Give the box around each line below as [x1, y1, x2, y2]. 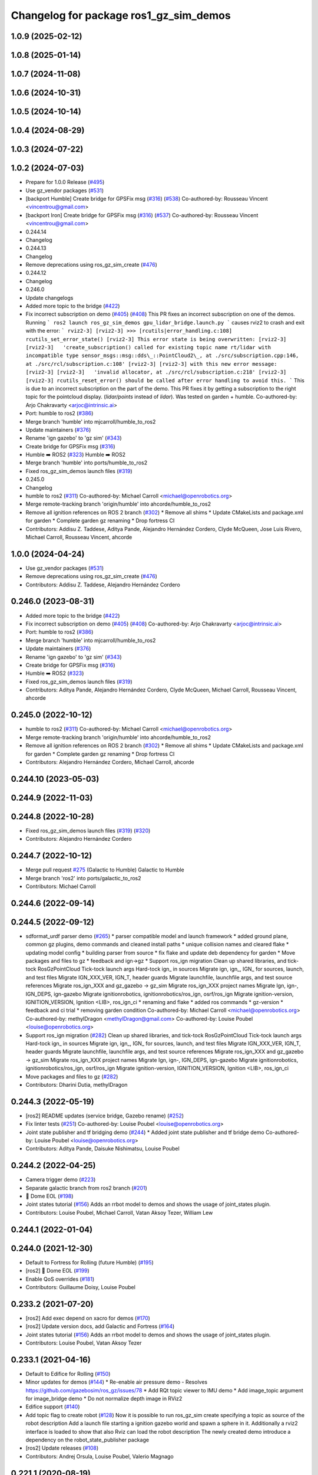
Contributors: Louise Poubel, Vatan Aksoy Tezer [25, 1339, 142, 1346]
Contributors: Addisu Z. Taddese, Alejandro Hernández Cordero [25, 581, 181, 588]
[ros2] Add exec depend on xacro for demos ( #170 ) [25, 1315, 150, 1322]
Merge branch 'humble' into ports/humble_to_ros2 [25, 459, 147, 466]
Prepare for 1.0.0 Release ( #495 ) [25, 179, 105, 186]
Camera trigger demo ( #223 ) [25, 1176, 96, 1183]
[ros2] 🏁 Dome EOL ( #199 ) [25, 1267, 90, 1274]
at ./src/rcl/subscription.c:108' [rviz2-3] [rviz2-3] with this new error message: [25, 360, 277, 367]
